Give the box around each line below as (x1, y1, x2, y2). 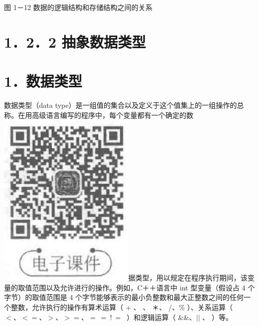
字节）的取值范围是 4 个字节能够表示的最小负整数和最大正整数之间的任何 (4, 292, 244, 302)
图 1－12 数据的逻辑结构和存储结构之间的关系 (4, 2, 153, 12)
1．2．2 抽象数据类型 (4, 31, 146, 52)
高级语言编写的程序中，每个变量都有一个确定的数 (32, 109, 193, 120)
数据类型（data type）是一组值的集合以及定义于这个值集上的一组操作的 (4, 100, 237, 110)
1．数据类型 (4, 71, 83, 91)
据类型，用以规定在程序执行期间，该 (128, 272, 247, 283)
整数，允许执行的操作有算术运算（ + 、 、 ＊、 (11, 302, 166, 312)
